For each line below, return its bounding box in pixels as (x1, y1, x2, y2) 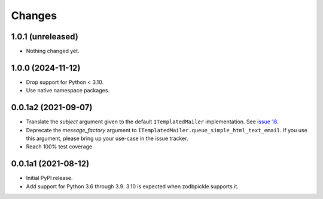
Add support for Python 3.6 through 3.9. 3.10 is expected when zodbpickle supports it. (26, 182, 239, 190)
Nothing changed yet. (26, 48, 80, 55)
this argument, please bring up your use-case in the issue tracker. (26, 135, 188, 142)
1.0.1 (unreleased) (11, 32, 79, 42)
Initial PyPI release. (26, 175, 73, 182)
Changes (11, 9, 57, 22)
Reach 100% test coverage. (26, 143, 94, 150)
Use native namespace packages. (26, 87, 110, 94)
